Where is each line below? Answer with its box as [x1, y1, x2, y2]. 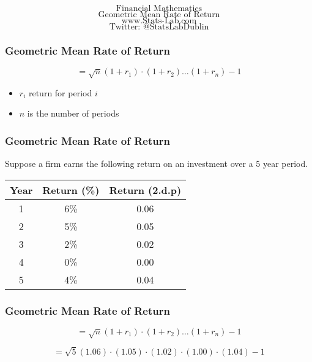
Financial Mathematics [116, 4, 202, 13]
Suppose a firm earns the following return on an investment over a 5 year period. [5, 157, 308, 170]
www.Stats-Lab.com [121, 17, 197, 25]
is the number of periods [27, 107, 119, 120]
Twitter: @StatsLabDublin [109, 23, 209, 31]
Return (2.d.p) [109, 182, 182, 197]
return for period [28, 86, 92, 99]
